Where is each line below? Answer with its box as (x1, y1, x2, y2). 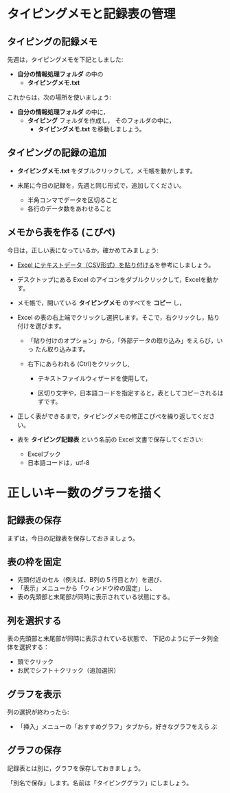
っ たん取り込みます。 (27, 345, 89, 353)
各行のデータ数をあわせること (27, 204, 112, 213)
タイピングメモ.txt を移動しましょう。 (37, 125, 146, 133)
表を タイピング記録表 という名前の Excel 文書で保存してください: (16, 435, 204, 444)
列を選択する (7, 615, 62, 627)
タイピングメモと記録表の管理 (7, 6, 176, 22)
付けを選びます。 (16, 321, 65, 330)
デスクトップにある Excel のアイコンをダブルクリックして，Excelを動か (16, 275, 219, 283)
